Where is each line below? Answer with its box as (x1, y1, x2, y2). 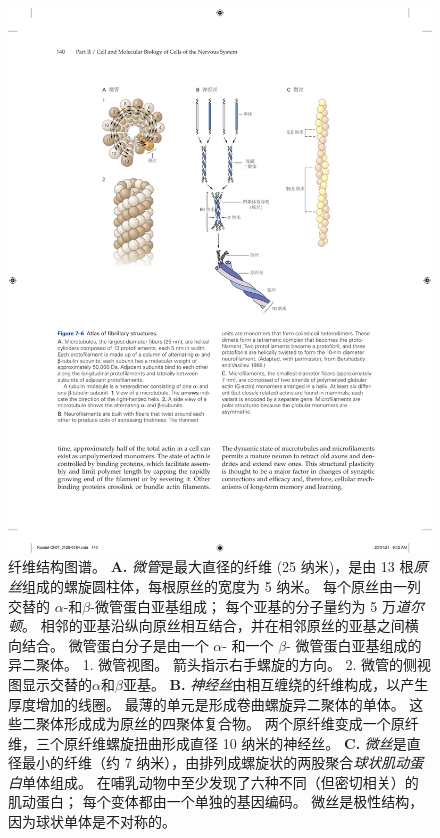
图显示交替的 (8, 673, 92, 694)
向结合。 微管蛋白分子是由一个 (8, 634, 209, 655)
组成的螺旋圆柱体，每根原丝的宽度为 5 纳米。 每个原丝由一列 (22, 575, 421, 596)
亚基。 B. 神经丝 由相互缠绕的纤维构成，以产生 (122, 673, 429, 694)
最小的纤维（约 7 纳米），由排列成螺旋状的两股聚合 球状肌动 (21, 752, 410, 773)
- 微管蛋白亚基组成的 (286, 634, 422, 655)
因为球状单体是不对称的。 (8, 811, 176, 832)
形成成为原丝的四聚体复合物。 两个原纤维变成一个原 (63, 713, 405, 734)
